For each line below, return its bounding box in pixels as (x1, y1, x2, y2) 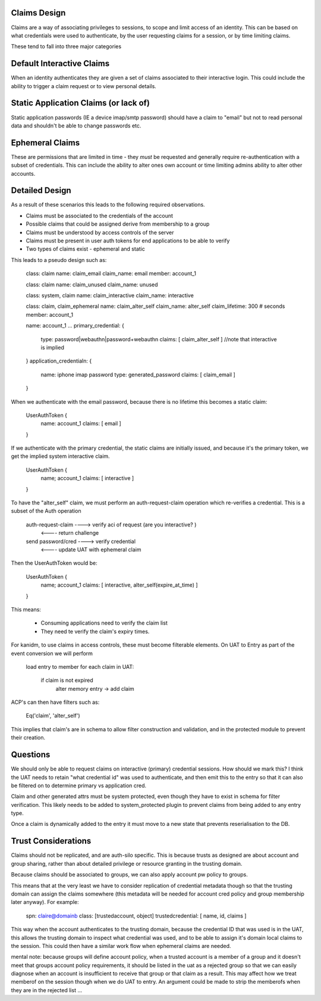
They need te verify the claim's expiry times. (40, 628, 150, 635)
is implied (40, 344, 65, 351)
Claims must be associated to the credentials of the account (26, 212, 174, 219)
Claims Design (11, 8, 66, 18)
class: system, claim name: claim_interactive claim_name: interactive (26, 292, 194, 299)
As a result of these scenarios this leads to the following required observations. (11, 201, 205, 208)
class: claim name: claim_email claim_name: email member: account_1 (26, 270, 196, 277)
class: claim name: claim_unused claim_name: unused (26, 280, 158, 288)
